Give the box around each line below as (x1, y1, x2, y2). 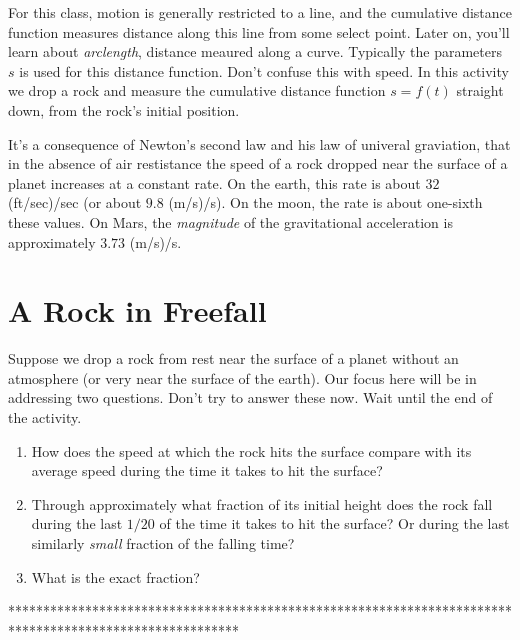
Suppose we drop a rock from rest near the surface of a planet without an (8, 348, 459, 369)
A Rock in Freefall (8, 290, 267, 331)
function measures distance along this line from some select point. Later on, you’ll (8, 21, 510, 42)
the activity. (8, 407, 82, 428)
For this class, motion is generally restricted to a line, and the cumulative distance (8, 2, 513, 22)
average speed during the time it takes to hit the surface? (31, 460, 383, 481)
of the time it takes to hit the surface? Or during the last (159, 513, 510, 534)
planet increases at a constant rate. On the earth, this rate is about (8, 172, 421, 193)
